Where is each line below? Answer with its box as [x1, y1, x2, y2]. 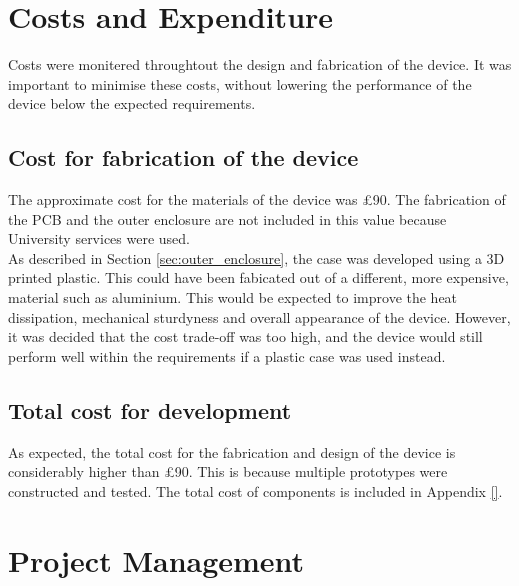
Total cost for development [8, 394, 292, 425]
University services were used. [8, 228, 190, 249]
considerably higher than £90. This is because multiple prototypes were [8, 461, 448, 482]
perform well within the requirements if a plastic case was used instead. [8, 345, 446, 366]
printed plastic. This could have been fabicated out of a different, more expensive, [8, 267, 509, 288]
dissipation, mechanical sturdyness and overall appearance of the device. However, [8, 306, 511, 327]
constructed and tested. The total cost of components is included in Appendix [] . [8, 480, 503, 501]
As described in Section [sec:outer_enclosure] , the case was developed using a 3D [8, 247, 505, 268]
